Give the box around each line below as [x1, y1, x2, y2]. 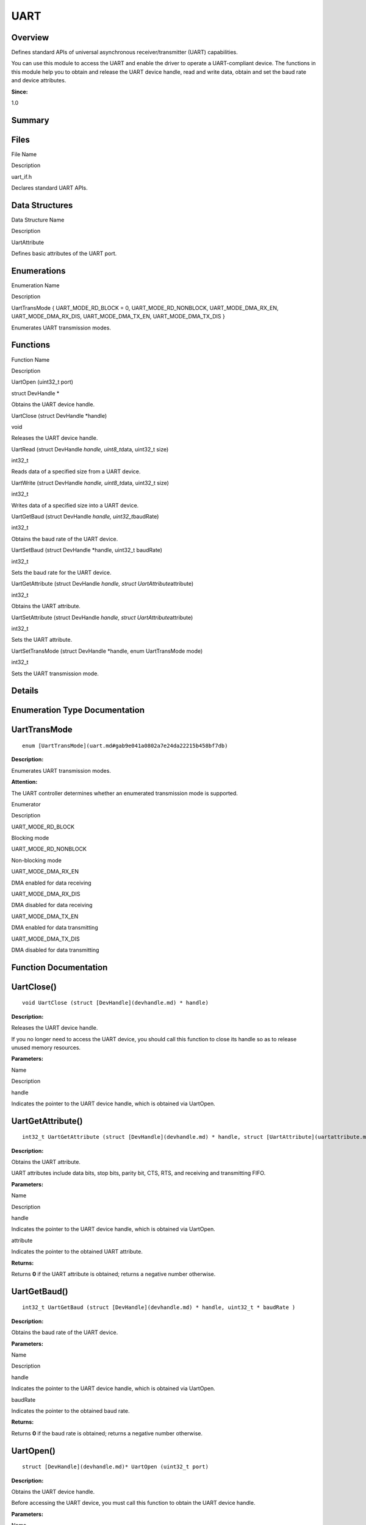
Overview [11, 32, 49, 43]
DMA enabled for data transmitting [11, 924, 98, 931]
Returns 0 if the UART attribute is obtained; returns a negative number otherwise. [11, 1271, 216, 1277]
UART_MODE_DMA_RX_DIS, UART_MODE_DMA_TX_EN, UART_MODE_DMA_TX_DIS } [11, 313, 225, 320]
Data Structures [11, 200, 73, 210]
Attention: [11, 778, 38, 786]
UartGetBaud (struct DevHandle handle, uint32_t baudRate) [11, 513, 159, 520]
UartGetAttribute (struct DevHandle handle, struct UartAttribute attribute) [11, 580, 194, 587]
